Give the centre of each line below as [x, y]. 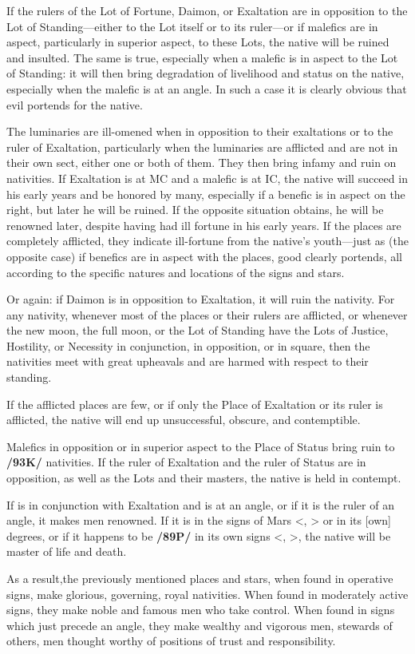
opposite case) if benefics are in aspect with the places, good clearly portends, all [205, 256]
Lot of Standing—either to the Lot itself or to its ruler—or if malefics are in [192, 26]
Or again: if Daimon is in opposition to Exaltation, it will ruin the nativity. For [201, 299]
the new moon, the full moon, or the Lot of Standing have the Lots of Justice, [198, 330]
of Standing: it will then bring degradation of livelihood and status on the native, [206, 73]
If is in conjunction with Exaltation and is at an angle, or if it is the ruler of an [200, 504]
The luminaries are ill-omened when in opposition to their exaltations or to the [200, 131]
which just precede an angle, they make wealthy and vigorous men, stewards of [200, 625]
